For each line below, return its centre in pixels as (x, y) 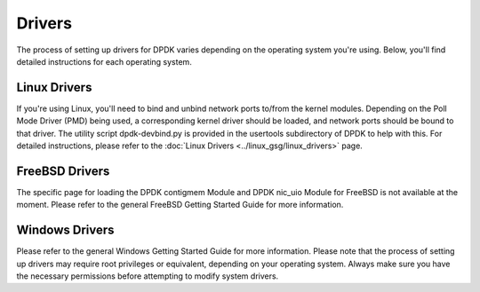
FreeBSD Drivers (63, 171)
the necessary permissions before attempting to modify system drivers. (148, 276)
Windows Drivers (65, 230)
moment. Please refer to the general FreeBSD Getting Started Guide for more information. (180, 205)
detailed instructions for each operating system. (104, 61)
